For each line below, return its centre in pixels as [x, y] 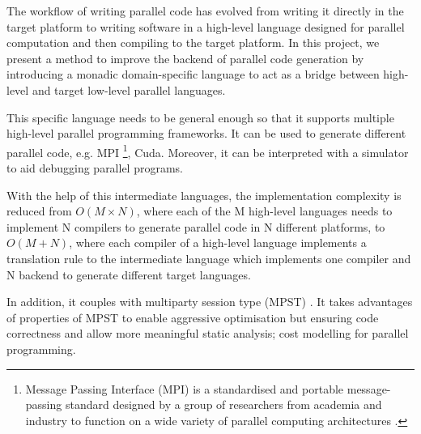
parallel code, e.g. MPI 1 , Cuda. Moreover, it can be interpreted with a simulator [208, 151]
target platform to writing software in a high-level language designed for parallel [206, 26]
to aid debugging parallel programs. [95, 168]
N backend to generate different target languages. [129, 274]
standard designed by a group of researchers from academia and [223, 404]
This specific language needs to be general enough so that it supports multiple [200, 117]
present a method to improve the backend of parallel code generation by [185, 58]
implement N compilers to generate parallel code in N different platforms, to [196, 226]
